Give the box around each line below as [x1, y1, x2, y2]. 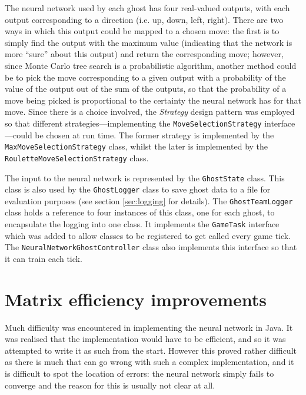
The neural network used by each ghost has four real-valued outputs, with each [5, 2, 290, 14]
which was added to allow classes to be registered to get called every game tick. [5, 229, 291, 241]
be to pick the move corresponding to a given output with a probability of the [5, 71, 286, 83]
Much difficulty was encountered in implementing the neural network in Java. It [5, 321, 293, 333]
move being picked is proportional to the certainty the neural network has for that [5, 94, 302, 106]
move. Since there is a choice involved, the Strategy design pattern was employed [5, 105, 295, 118]
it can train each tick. [5, 252, 82, 264]
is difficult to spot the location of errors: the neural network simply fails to [5, 367, 274, 380]
